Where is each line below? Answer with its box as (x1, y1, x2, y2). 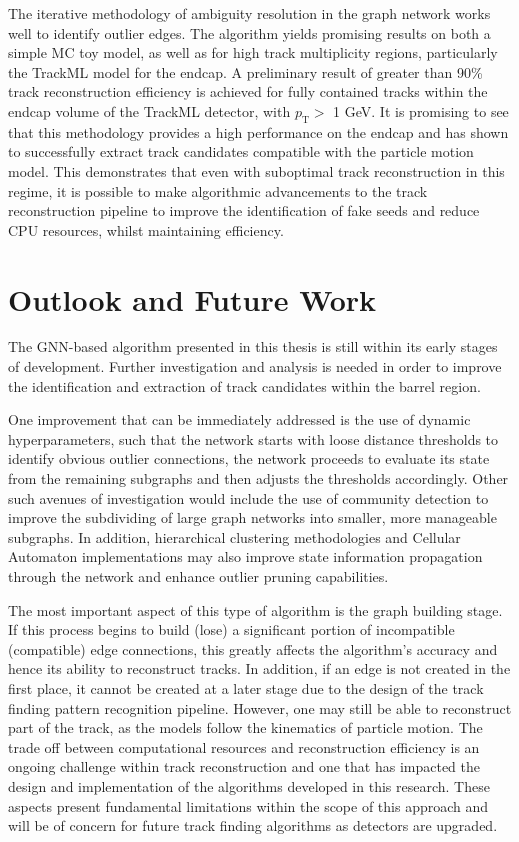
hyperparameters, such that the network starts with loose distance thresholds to (8, 428, 499, 449)
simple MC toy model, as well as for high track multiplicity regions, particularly (8, 42, 498, 63)
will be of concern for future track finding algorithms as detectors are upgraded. (8, 815, 498, 836)
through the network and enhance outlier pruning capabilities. (8, 565, 389, 586)
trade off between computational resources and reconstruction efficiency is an (8, 736, 480, 757)
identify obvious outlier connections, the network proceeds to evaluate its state (8, 448, 490, 469)
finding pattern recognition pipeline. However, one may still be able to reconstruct (8, 697, 512, 718)
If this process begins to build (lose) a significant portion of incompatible (8, 619, 455, 640)
